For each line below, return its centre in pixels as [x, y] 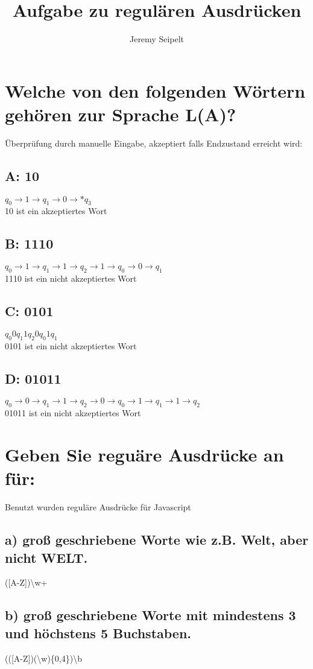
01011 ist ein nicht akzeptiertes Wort [73, 413]
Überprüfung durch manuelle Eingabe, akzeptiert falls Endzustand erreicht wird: [154, 143]
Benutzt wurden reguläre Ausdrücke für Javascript [98, 507]
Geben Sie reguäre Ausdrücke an [144, 454]
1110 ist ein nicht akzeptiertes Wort [71, 278]
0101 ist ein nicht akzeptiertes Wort [71, 345]
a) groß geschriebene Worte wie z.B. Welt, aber [157, 540]
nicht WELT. [46, 557]
